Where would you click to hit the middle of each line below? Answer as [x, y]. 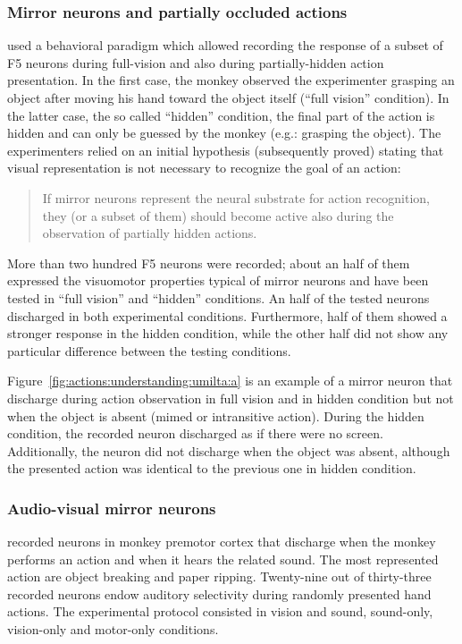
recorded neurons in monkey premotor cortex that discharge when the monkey [222, 542]
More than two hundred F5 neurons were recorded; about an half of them [209, 263]
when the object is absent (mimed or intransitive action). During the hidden [216, 415]
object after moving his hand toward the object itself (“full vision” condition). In [228, 97]
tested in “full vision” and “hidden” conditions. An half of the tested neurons [218, 297]
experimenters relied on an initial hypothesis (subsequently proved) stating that [226, 150]
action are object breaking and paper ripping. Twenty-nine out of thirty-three [219, 576]
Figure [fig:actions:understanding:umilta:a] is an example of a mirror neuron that [230, 381]
